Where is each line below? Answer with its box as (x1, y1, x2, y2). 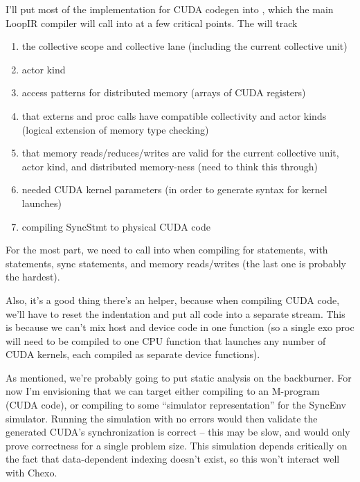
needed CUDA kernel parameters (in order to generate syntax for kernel (21, 182, 327, 197)
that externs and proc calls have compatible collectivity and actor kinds (21, 108, 327, 123)
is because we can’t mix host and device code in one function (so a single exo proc (6, 320, 354, 334)
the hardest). (6, 269, 60, 284)
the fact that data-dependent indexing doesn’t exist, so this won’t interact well (6, 452, 340, 466)
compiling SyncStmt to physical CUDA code (21, 219, 210, 233)
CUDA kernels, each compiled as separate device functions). (6, 347, 260, 361)
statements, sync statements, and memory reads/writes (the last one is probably (6, 256, 346, 270)
